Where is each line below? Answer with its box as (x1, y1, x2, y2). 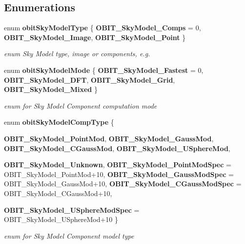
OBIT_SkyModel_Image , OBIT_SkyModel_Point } (4, 32, 186, 42)
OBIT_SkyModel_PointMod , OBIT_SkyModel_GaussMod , (4, 133, 214, 143)
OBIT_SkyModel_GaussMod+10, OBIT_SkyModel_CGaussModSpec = (4, 178, 242, 189)
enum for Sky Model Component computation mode (4, 100, 157, 111)
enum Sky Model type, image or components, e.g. (4, 48, 150, 59)
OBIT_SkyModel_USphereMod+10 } (4, 214, 118, 224)
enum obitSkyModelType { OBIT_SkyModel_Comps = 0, (4, 22, 201, 33)
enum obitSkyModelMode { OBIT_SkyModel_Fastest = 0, (4, 65, 204, 75)
